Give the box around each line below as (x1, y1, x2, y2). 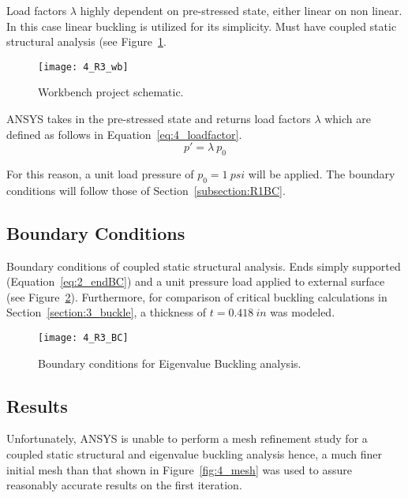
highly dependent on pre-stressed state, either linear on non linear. (80, 2, 402, 18)
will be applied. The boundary (248, 166, 395, 182)
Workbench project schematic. (38, 84, 184, 100)
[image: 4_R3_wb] (38, 61, 129, 73)
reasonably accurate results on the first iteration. (6, 477, 242, 493)
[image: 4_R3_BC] (38, 331, 129, 343)
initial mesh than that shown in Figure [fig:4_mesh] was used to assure (6, 461, 352, 477)
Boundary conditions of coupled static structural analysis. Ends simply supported (6, 257, 401, 274)
